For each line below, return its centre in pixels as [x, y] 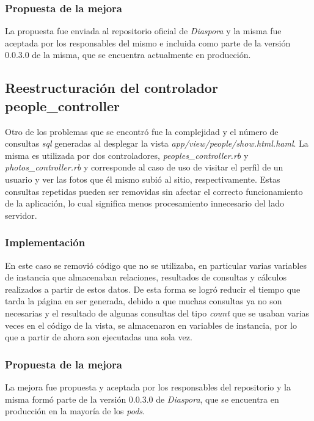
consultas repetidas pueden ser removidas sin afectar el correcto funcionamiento [154, 191]
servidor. [21, 215]
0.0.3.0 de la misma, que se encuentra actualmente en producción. [128, 55]
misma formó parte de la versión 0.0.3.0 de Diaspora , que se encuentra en [142, 399]
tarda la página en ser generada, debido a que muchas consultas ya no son [144, 301]
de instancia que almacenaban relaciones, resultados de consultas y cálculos [146, 277]
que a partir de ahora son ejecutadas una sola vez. [99, 337]
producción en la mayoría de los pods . [75, 411]
